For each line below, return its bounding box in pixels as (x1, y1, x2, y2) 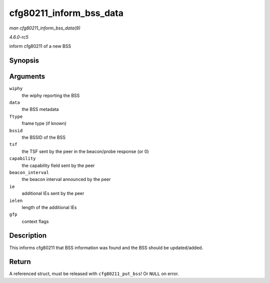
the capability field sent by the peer (21, 162, 95, 168)
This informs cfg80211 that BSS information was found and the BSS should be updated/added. (9, 244, 203, 250)
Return (9, 257, 31, 266)
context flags (21, 218, 49, 224)
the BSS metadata (21, 106, 59, 112)
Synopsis (9, 56, 39, 65)
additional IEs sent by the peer (21, 190, 84, 196)
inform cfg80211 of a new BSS (9, 43, 71, 49)
